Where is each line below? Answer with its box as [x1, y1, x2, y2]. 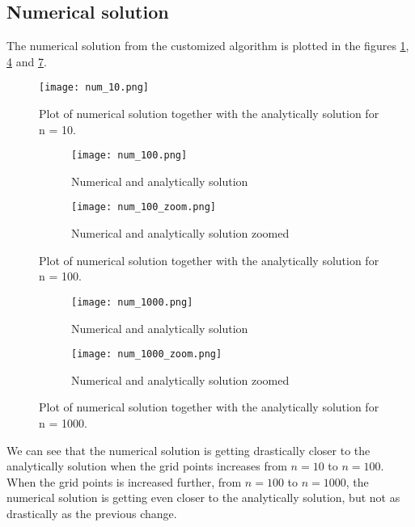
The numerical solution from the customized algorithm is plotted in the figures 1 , [6, 37, 409, 54]
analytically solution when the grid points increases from [6, 457, 287, 474]
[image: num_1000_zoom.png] [71, 348, 222, 360]
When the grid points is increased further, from [6, 473, 242, 490]
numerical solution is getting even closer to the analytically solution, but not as [6, 489, 400, 506]
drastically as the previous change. [6, 504, 177, 521]
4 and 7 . [6, 53, 47, 70]
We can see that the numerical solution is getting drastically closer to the [6, 441, 371, 458]
